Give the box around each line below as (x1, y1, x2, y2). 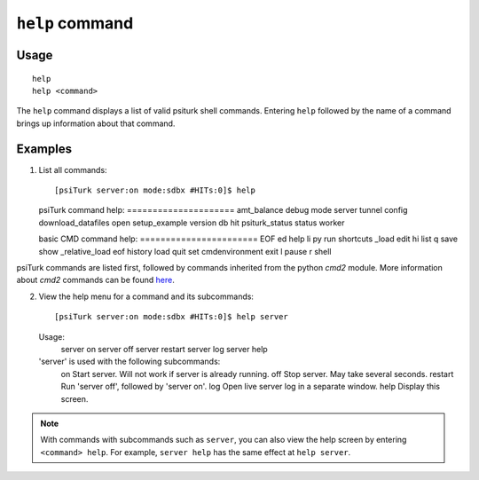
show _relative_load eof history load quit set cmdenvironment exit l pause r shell (38, 246, 332, 256)
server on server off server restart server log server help (60, 343, 268, 354)
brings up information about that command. (16, 118, 176, 129)
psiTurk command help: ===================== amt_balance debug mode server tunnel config (38, 205, 408, 216)
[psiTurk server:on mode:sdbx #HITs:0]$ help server (54, 311, 288, 322)
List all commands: (38, 164, 107, 175)
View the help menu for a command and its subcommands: (38, 291, 255, 302)
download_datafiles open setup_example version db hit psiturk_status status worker (38, 217, 345, 228)
